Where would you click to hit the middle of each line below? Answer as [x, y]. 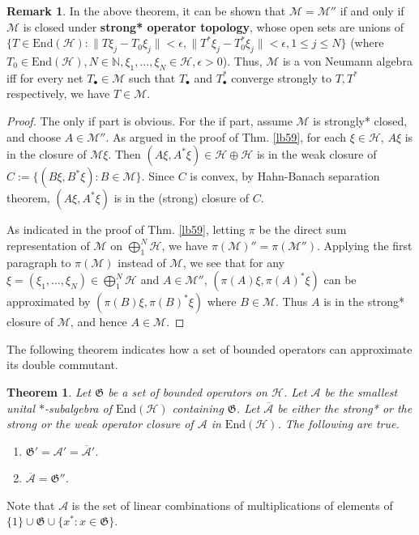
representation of [48, 245]
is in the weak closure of [316, 154]
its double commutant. [62, 365]
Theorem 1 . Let [49, 391]
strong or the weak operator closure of [100, 424]
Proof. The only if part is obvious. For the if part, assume [150, 120]
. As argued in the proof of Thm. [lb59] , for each [226, 136]
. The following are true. [338, 424]
